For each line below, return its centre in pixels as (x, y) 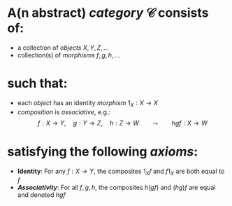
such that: (37, 84)
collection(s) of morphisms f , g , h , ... (68, 55)
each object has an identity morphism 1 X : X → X (88, 103)
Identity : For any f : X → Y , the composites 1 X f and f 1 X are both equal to (121, 172)
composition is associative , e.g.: (64, 112)
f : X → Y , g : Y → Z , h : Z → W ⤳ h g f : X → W (122, 123)
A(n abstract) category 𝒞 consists (108, 13)
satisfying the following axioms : (102, 151)
